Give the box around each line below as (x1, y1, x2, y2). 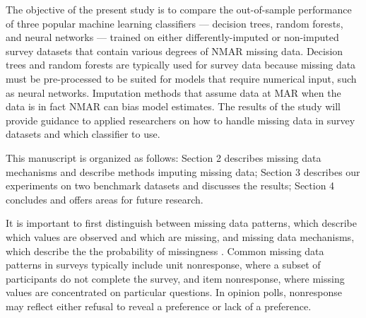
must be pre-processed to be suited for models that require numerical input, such (6, 71, 357, 86)
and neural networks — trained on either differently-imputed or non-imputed (6, 30, 339, 45)
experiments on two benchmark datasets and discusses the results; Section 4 (6, 178, 335, 193)
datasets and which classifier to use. (6, 126, 160, 141)
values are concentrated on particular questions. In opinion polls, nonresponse (6, 285, 342, 300)
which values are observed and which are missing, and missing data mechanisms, (6, 229, 355, 244)
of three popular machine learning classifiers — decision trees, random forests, (6, 16, 343, 30)
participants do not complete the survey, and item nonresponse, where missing (6, 271, 345, 285)
